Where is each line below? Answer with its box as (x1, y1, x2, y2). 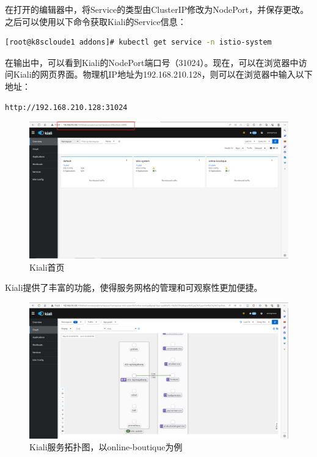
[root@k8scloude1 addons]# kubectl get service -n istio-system (5, 38, 272, 47)
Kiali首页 (29, 260, 65, 273)
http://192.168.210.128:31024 (5, 103, 128, 112)
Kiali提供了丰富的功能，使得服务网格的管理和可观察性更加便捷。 (5, 281, 263, 294)
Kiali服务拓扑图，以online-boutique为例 (29, 441, 183, 453)
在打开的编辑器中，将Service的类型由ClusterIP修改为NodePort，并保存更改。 (5, 3, 309, 15)
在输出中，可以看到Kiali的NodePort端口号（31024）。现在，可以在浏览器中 (5, 56, 299, 68)
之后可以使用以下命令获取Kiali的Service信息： (5, 15, 186, 27)
